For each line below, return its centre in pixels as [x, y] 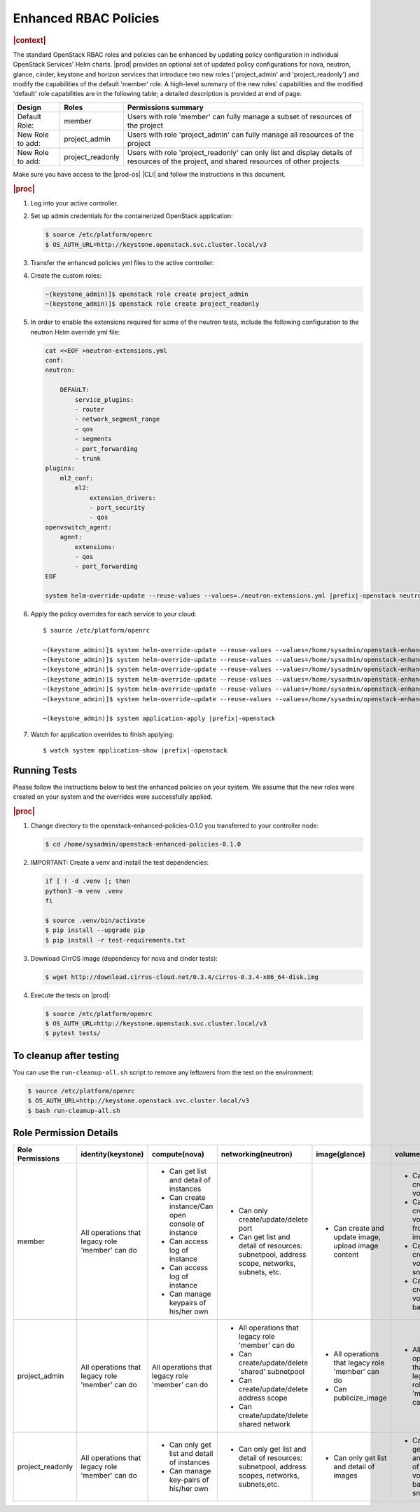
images [345, 1476]
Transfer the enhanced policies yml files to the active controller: [122, 262]
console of [187, 1224]
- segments [93, 439]
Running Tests [45, 770]
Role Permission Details [66, 1133]
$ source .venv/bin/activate [95, 920]
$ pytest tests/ [73, 1033]
